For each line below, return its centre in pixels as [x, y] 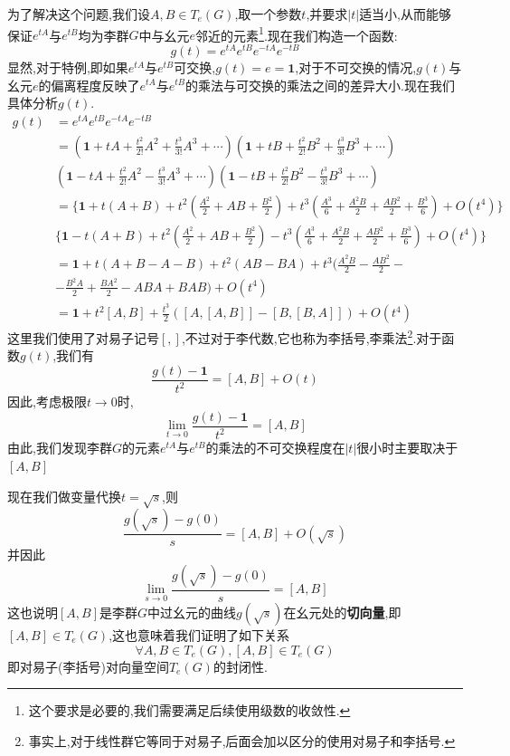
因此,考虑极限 [47, 402]
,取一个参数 [268, 14]
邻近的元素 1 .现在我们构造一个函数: [297, 33]
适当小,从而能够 [406, 14]
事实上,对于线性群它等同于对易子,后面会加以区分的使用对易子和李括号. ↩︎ [242, 740]
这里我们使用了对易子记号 [83, 337]
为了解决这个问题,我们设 [79, 14]
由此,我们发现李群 [60, 448]
